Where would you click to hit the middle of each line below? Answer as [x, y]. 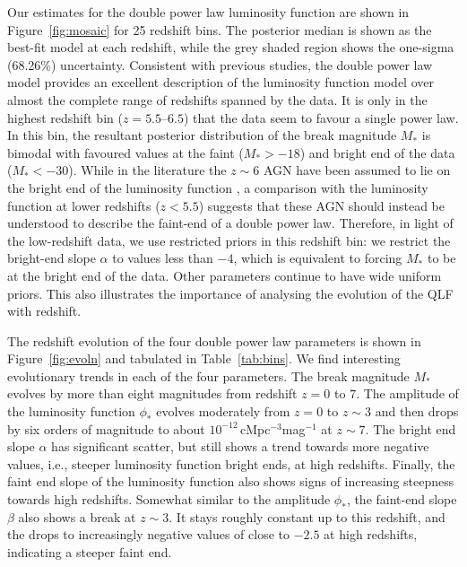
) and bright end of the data [377, 152]
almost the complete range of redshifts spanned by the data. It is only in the [217, 99]
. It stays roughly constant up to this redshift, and [307, 516]
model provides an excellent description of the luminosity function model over [221, 82]
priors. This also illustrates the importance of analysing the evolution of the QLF [230, 293]
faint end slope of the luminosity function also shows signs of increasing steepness [231, 481]
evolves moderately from [223, 411]
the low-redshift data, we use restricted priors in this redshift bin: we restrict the [229, 240]
